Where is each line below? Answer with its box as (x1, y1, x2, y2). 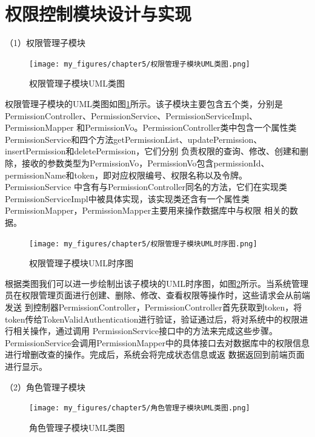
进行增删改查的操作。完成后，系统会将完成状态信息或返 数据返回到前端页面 (5, 348, 305, 361)
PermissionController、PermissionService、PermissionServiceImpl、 (5, 109, 258, 122)
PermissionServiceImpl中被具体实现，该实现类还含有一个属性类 (5, 192, 250, 205)
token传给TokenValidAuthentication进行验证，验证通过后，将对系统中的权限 (5, 312, 300, 325)
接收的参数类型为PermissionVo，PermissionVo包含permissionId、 (21, 156, 270, 169)
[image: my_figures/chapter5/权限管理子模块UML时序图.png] (29, 239, 257, 248)
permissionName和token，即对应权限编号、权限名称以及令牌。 (5, 168, 247, 181)
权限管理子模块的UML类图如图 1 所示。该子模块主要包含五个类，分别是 (5, 97, 283, 110)
